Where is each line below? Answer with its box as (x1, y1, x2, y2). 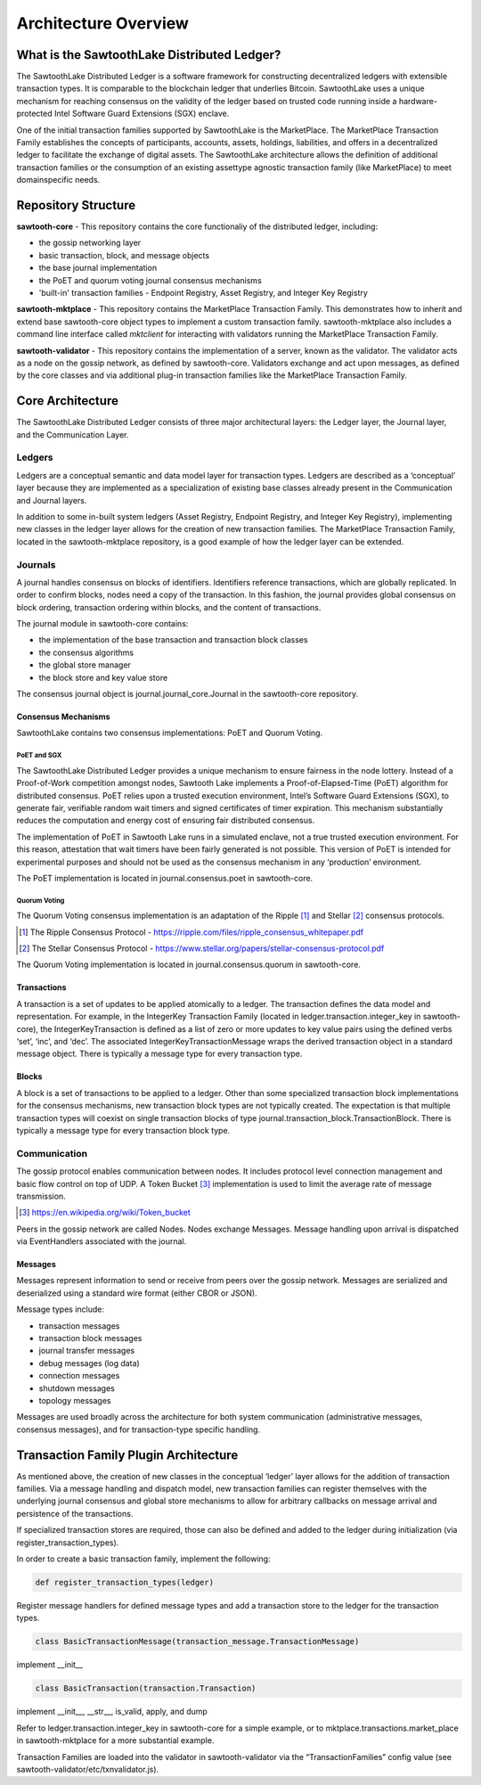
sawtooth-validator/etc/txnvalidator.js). (16, 1764, 159, 1774)
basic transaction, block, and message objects (38, 250, 209, 260)
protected (16, 108, 53, 119)
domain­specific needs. (16, 175, 101, 185)
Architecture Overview (16, 13, 189, 33)
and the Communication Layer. (16, 429, 129, 440)
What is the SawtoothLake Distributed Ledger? (16, 47, 281, 62)
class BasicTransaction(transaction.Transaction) (35, 1683, 257, 1693)
